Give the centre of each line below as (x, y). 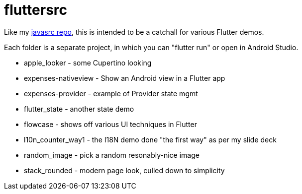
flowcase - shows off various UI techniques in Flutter (110, 124)
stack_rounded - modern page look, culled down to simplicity (124, 170)
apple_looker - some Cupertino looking (88, 63)
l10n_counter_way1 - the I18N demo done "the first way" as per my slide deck (150, 139)
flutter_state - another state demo (79, 109)
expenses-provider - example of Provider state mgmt (111, 93)
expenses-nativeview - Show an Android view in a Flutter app (125, 78)
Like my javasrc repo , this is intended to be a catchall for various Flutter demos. (134, 32)
